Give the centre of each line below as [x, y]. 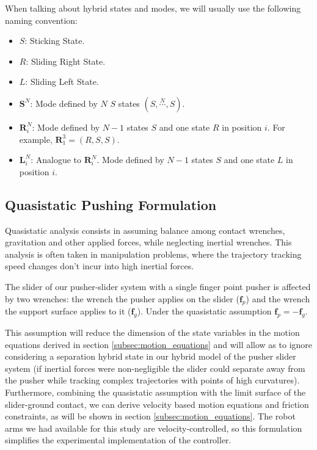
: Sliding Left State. [62, 82]
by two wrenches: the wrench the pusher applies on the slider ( [122, 298]
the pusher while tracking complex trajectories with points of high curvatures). [152, 380]
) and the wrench [278, 298]
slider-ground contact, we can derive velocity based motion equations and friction [157, 404]
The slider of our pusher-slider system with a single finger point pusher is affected [158, 286]
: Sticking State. [55, 41]
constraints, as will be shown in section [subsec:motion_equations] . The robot [150, 416]
